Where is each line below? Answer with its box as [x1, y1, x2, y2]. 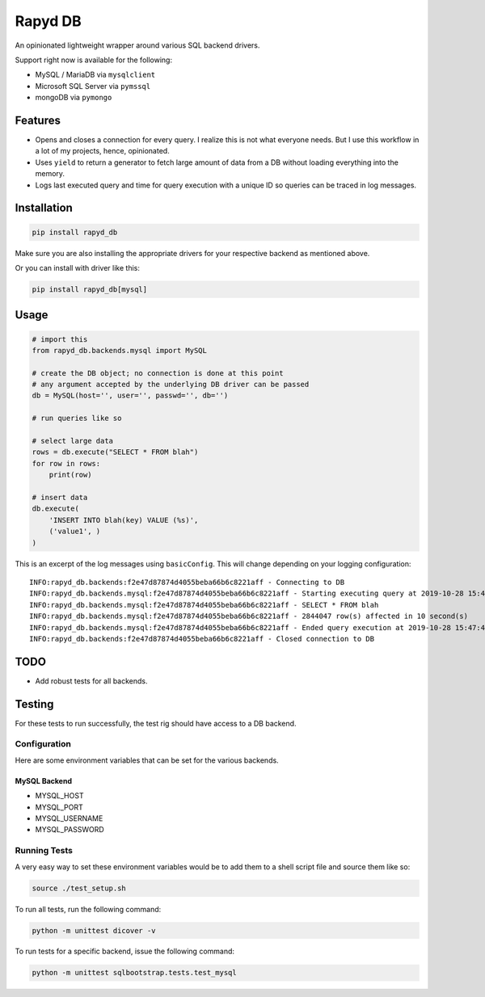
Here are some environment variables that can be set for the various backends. [15, 755, 279, 765]
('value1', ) [48, 527, 101, 536]
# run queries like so [32, 414, 122, 423]
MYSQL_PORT [35, 802, 84, 812]
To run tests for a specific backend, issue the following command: [15, 946, 234, 957]
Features [15, 113, 61, 127]
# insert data [32, 493, 88, 502]
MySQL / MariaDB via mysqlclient [35, 69, 156, 80]
